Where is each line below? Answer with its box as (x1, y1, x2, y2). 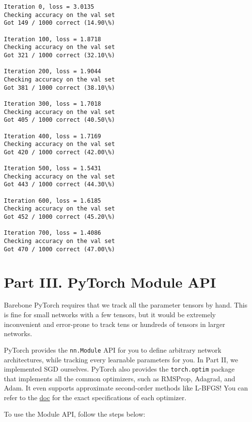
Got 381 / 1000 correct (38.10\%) (4, 84, 115, 91)
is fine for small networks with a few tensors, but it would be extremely (4, 309, 216, 320)
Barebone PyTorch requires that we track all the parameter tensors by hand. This (4, 300, 248, 310)
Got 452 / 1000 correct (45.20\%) (4, 213, 115, 221)
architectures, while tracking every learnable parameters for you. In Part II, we (4, 354, 238, 364)
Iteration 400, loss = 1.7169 (4, 132, 101, 140)
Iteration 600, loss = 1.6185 (4, 197, 101, 204)
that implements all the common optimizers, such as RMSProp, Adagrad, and (4, 373, 236, 383)
